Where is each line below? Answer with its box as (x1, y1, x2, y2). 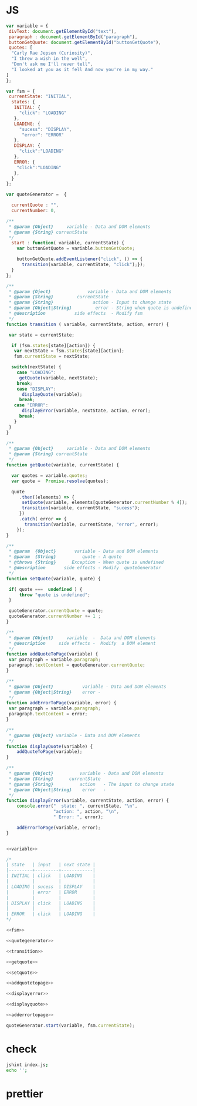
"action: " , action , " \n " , (53, 809, 119, 815)
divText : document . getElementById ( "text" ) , (8, 28, 117, 34)
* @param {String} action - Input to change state (8, 300, 172, 305)
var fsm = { (6, 88, 35, 94)
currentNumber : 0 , (11, 208, 57, 214)
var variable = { (6, 23, 49, 29)
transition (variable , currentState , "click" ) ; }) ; (21, 262, 145, 268)
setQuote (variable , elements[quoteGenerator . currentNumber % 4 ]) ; (21, 500, 188, 506)
